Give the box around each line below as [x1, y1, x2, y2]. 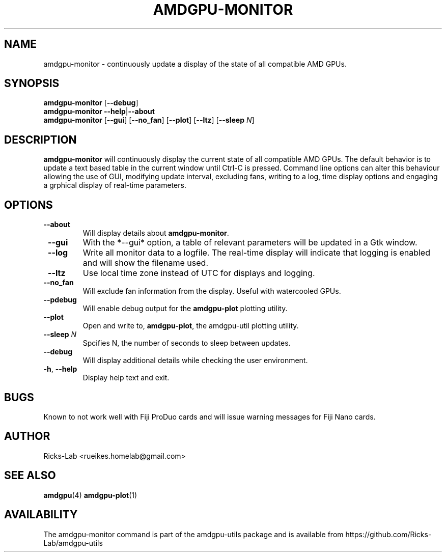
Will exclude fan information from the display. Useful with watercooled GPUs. [82, 287, 341, 296]
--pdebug [43, 295, 77, 304]
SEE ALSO [4, 469, 56, 482]
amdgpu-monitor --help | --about [43, 107, 155, 116]
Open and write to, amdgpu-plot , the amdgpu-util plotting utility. [82, 321, 299, 330]
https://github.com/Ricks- [345, 530, 432, 539]
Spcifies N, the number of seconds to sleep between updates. [82, 339, 291, 348]
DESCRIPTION [4, 133, 77, 146]
